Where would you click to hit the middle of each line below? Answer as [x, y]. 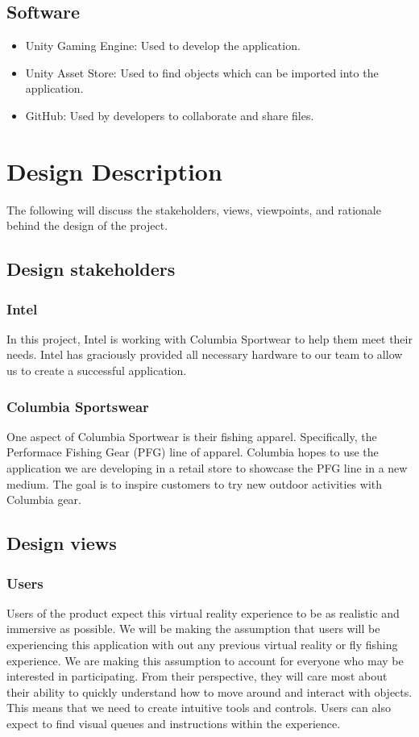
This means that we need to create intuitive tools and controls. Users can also [199, 708]
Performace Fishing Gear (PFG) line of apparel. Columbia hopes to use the [193, 452]
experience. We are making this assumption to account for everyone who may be [205, 660]
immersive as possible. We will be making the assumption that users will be [193, 629]
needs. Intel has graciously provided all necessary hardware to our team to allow [205, 354]
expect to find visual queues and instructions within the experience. [174, 724]
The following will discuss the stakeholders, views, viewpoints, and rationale [194, 209]
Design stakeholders [91, 269]
